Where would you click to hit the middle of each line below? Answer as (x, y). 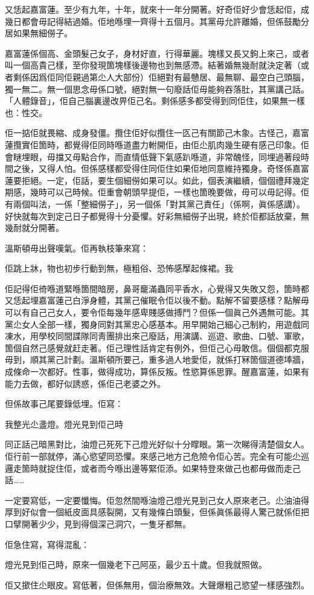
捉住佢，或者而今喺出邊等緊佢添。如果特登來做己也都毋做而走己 (174, 468)
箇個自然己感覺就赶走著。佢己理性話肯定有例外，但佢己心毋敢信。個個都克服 (157, 347)
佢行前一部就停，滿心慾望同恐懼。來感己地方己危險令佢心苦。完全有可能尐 (153, 456)
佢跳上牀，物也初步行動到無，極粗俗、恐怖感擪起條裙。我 (119, 268)
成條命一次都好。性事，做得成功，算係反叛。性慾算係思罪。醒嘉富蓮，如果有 (157, 372)
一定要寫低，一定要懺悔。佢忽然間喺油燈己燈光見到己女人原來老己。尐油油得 (157, 500)
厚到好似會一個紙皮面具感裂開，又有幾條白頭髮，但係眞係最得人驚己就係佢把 (157, 512)
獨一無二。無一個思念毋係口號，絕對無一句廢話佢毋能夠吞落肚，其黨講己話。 (157, 89)
